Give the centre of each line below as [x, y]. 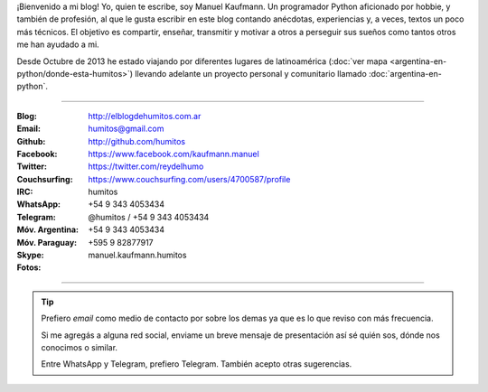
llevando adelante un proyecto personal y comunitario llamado [251, 73]
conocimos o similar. [79, 347]
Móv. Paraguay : [47, 242]
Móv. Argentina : [47, 229]
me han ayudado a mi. [58, 44]
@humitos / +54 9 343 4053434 [149, 217]
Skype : [30, 255]
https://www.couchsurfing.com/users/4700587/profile [189, 179]
